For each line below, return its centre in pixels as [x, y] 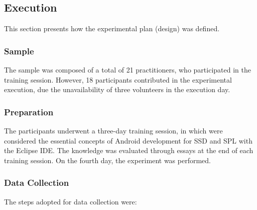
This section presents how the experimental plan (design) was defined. [112, 28]
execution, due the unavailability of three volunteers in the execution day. [117, 89]
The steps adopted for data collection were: [71, 201]
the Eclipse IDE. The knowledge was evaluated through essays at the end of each [129, 150]
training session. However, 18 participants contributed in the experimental [118, 79]
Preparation [29, 112]
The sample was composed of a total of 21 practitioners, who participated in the [127, 70]
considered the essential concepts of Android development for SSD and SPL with [128, 140]
